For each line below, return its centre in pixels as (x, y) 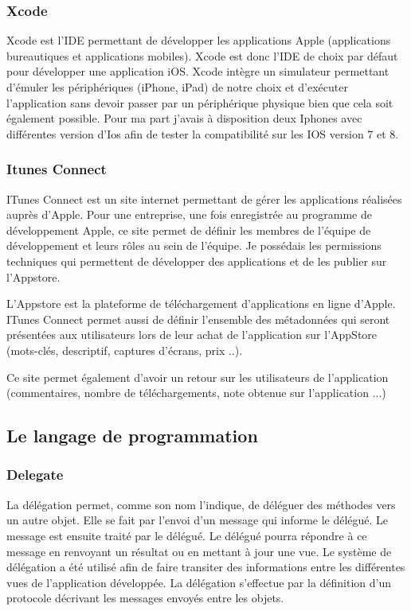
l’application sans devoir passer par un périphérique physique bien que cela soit (200, 102)
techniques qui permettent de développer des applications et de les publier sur (197, 261)
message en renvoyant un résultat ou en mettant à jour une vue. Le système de (199, 551)
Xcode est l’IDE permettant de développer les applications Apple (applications (199, 40)
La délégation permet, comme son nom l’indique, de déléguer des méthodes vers (201, 504)
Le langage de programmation (132, 436)
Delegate (35, 475)
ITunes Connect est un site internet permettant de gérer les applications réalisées (204, 198)
